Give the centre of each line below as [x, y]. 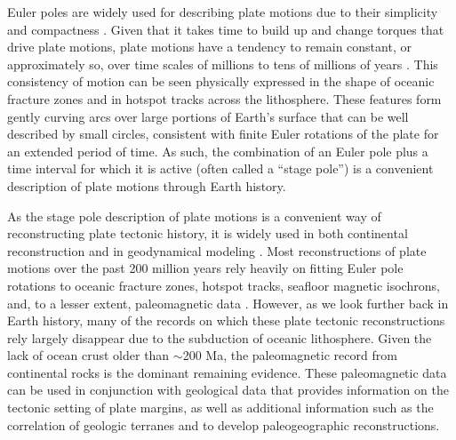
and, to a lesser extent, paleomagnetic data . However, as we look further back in [228, 303]
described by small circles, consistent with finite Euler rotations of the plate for [223, 134]
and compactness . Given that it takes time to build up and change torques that [226, 29]
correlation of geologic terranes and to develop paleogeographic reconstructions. [224, 424]
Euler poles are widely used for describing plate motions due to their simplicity [223, 12]
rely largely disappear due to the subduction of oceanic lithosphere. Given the [220, 337]
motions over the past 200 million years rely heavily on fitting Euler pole [205, 268]
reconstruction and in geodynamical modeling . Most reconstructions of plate [217, 250]
